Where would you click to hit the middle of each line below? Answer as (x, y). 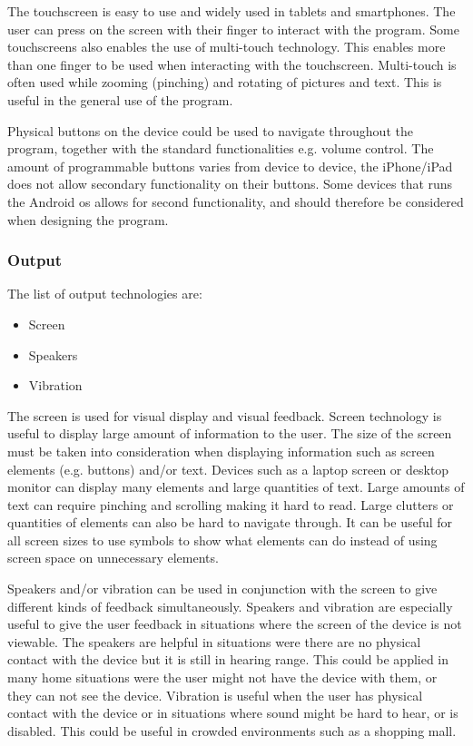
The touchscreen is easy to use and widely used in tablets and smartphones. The (232, 11)
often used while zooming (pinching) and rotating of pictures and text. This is (225, 82)
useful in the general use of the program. (120, 99)
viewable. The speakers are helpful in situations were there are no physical (214, 641)
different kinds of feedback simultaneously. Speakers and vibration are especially (230, 606)
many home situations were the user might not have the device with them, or (222, 677)
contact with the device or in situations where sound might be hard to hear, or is (233, 713)
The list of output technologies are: (105, 294)
